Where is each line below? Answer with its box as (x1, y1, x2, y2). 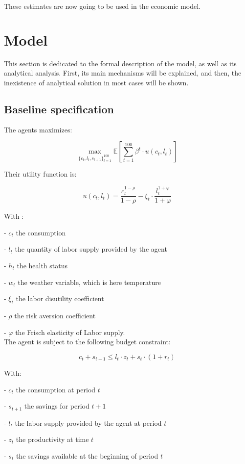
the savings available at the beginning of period (16, 450, 158, 461)
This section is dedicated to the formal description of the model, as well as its (4, 58, 237, 68)
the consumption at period (16, 384, 96, 394)
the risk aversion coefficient (14, 310, 96, 320)
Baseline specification (4, 101, 114, 116)
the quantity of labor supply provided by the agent (15, 244, 167, 254)
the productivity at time (16, 434, 89, 444)
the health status (17, 260, 67, 270)
